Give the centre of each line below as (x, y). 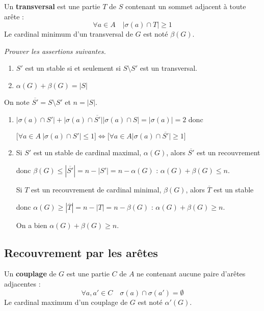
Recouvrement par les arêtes (81, 252)
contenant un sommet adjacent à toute (186, 6)
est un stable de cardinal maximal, (87, 152)
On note (17, 102)
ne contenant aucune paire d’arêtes (191, 274)
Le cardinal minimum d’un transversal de (69, 34)
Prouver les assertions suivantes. (55, 51)
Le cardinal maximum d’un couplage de (66, 302)
